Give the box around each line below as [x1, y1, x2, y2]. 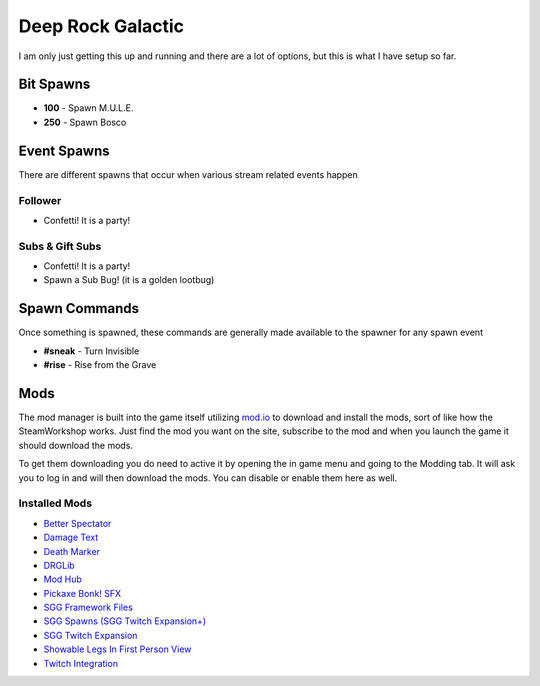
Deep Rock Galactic [18, 15, 185, 37]
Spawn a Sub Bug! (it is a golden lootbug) [43, 274, 215, 286]
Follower [18, 193, 62, 207]
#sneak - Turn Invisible [43, 345, 140, 357]
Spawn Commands [18, 300, 140, 317]
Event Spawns [18, 142, 110, 159]
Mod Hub [43, 573, 82, 585]
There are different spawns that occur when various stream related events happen [18, 168, 359, 180]
